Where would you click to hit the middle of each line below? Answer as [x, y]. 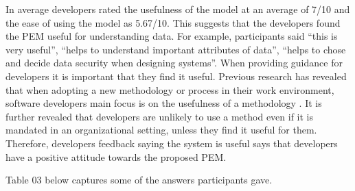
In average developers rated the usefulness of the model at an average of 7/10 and [178, 9]
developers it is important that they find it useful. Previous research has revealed [176, 76]
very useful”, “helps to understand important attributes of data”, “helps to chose [176, 49]
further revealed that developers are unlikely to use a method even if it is [160, 116]
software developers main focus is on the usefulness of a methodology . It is [164, 103]
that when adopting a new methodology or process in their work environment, [170, 89]
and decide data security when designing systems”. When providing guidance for [174, 63]
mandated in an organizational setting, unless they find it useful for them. [161, 130]
